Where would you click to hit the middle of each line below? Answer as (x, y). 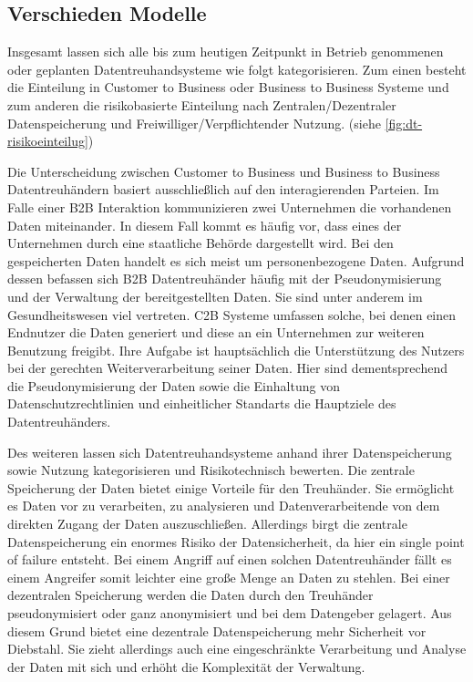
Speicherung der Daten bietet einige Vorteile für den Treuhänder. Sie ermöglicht (231, 487)
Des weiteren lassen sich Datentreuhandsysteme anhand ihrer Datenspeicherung (230, 452)
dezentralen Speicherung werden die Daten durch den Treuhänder (190, 595)
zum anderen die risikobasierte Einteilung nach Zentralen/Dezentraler (202, 104)
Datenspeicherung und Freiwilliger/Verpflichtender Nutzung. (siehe (194, 123)
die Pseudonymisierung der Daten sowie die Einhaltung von (174, 385)
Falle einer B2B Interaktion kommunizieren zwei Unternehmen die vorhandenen (230, 207)
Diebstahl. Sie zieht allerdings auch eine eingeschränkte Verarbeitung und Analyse (237, 649)
